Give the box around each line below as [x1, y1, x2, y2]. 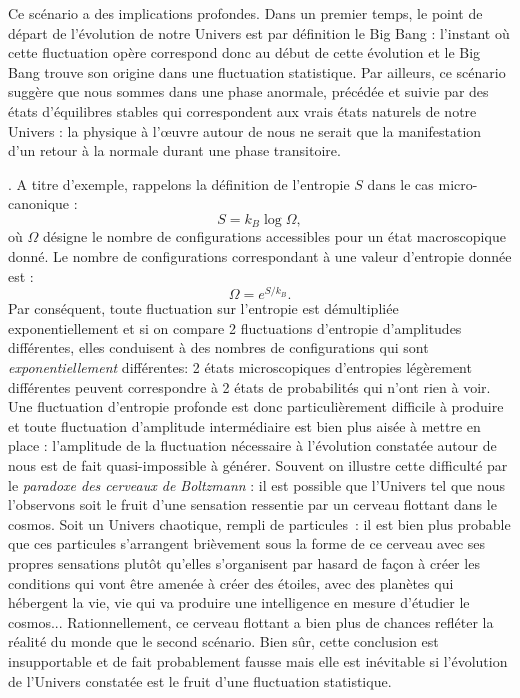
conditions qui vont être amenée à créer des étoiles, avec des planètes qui [8, 572, 454, 593]
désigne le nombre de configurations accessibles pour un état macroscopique [42, 226, 506, 247]
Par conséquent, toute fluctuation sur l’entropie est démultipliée [8, 298, 399, 319]
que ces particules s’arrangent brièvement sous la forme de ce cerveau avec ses [8, 533, 486, 554]
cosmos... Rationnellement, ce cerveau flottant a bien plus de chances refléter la [8, 611, 494, 632]
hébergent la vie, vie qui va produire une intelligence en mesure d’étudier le [8, 592, 470, 613]
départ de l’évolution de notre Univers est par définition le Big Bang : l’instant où [8, 22, 510, 43]
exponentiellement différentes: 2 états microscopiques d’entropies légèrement [8, 357, 472, 378]
